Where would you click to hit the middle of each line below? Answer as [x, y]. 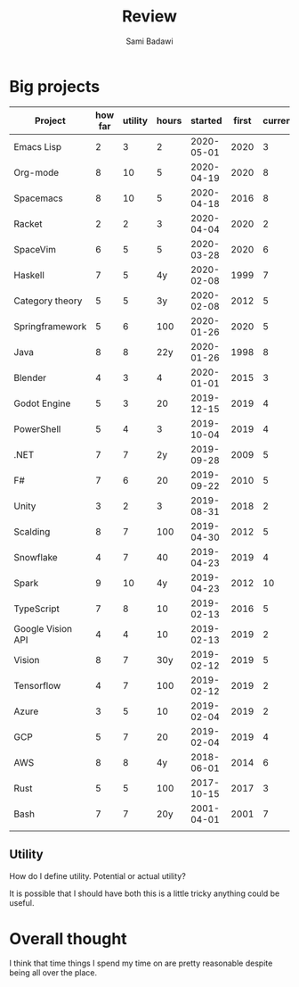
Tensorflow [37, 685]
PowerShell [37, 428]
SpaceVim [35, 249]
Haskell [29, 275]
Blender [30, 377]
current [279, 120]
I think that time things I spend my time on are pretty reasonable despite [141, 963]
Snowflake [36, 557]
